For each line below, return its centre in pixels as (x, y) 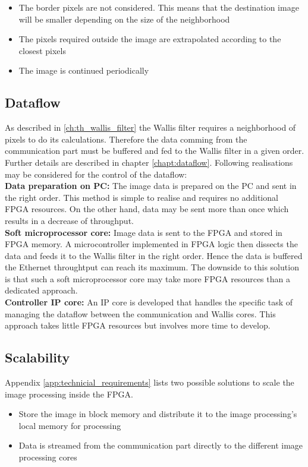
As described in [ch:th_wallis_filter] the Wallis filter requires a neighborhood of (150, 127)
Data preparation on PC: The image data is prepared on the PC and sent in (151, 186)
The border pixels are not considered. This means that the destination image (159, 7)
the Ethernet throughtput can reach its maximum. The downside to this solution (152, 267)
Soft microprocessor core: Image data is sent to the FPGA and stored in (144, 232)
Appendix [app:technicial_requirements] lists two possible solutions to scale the (150, 382)
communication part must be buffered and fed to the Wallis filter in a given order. (155, 151)
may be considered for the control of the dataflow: (96, 174)
